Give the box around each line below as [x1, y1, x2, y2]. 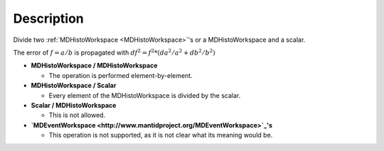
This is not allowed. [48, 111, 106, 120]
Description [13, 11, 85, 26]
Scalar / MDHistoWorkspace [31, 101, 117, 109]
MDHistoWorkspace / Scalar [31, 82, 117, 90]
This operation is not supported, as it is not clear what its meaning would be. [48, 131, 273, 140]
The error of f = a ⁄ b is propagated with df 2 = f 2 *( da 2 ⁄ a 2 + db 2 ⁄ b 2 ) [13, 47, 216, 57]
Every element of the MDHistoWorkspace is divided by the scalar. [48, 91, 241, 99]
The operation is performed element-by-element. [48, 71, 193, 79]
